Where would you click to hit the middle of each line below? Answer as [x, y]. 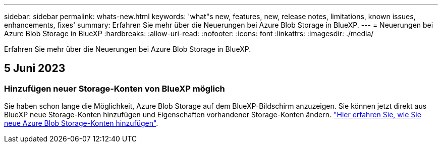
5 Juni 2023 [35, 68]
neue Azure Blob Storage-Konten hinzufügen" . [81, 123]
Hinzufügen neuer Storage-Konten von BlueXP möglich [115, 88]
